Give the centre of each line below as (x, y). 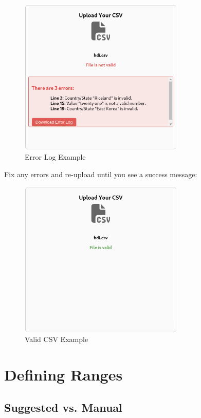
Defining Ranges (63, 374)
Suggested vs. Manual (63, 407)
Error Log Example (55, 157)
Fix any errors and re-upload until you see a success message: (101, 174)
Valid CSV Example (57, 339)
